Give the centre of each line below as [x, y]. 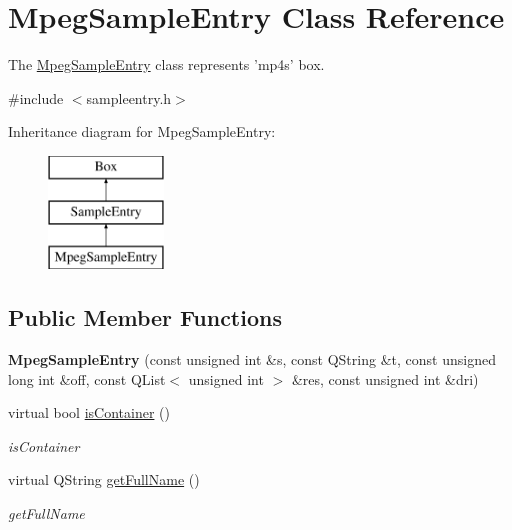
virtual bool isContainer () [89, 412]
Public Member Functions [145, 317]
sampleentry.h [129, 97]
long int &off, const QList [87, 378]
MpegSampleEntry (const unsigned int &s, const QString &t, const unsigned [252, 359]
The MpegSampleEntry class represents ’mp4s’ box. [166, 64]
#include [36, 97]
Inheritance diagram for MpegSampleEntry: [142, 131]
